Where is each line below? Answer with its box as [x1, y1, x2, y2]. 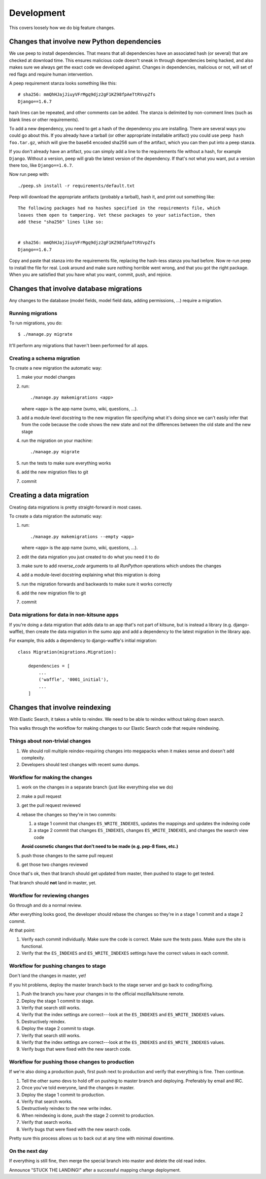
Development [9, 7, 66, 18]
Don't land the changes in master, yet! [9, 973, 86, 979]
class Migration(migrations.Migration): [18, 649, 117, 655]
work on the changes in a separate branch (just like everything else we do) [21, 784, 173, 790]
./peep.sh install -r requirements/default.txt [18, 183, 135, 189]
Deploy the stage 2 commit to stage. [21, 1025, 96, 1031]
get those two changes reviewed [21, 862, 88, 867]
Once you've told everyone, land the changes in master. [21, 1085, 135, 1091]
